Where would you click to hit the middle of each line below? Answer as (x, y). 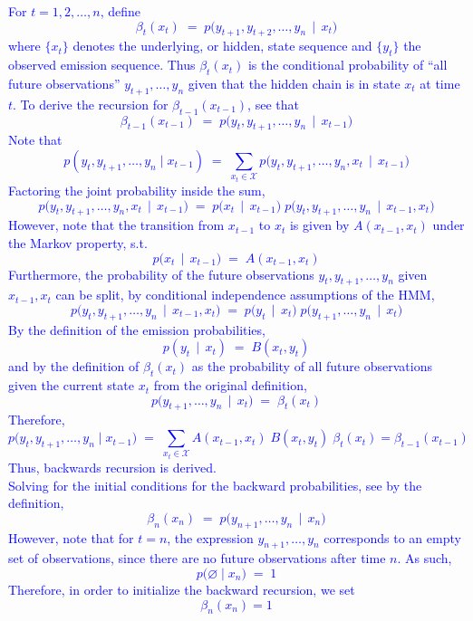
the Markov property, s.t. (78, 242)
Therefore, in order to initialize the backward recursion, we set (182, 590)
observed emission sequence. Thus (102, 65)
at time (440, 83)
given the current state (71, 385)
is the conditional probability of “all (348, 65)
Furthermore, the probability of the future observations (161, 274)
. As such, (425, 558)
